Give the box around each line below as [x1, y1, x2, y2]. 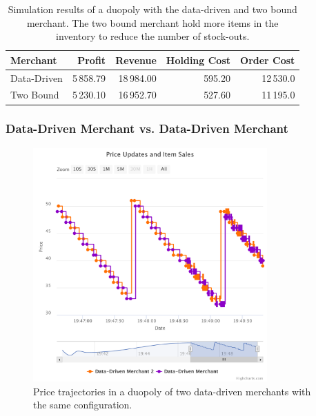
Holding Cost [166, 52, 231, 67]
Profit [77, 52, 106, 67]
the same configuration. [33, 397, 132, 412]
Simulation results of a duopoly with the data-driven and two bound [8, 2, 297, 16]
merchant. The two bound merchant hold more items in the [26, 15, 279, 30]
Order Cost [240, 52, 295, 67]
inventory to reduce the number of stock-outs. [56, 29, 250, 43]
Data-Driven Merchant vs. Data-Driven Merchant [6, 120, 288, 137]
